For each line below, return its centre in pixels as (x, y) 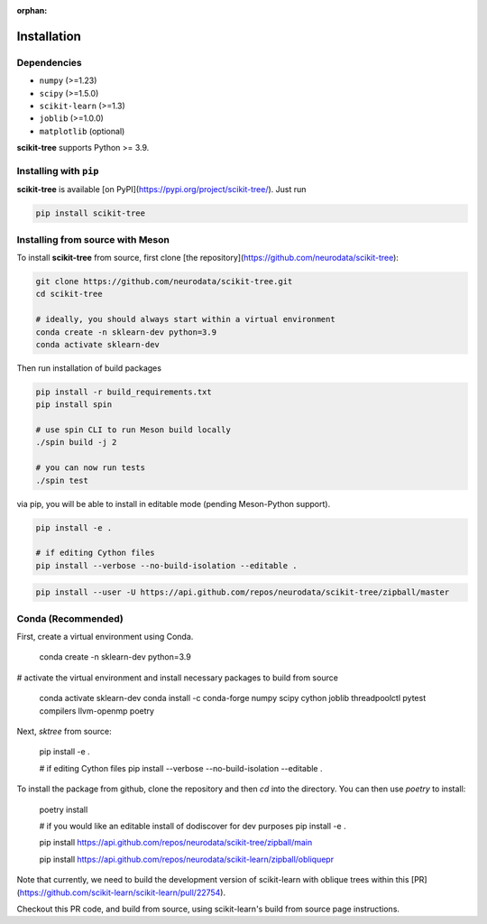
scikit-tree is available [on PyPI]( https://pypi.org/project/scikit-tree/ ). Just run (161, 189)
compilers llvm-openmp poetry (97, 711)
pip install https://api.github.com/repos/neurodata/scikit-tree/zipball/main (176, 843)
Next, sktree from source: (64, 732)
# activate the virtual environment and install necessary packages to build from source (177, 678)
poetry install (64, 809)
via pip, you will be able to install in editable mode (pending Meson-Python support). (174, 504)
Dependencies (50, 62)
